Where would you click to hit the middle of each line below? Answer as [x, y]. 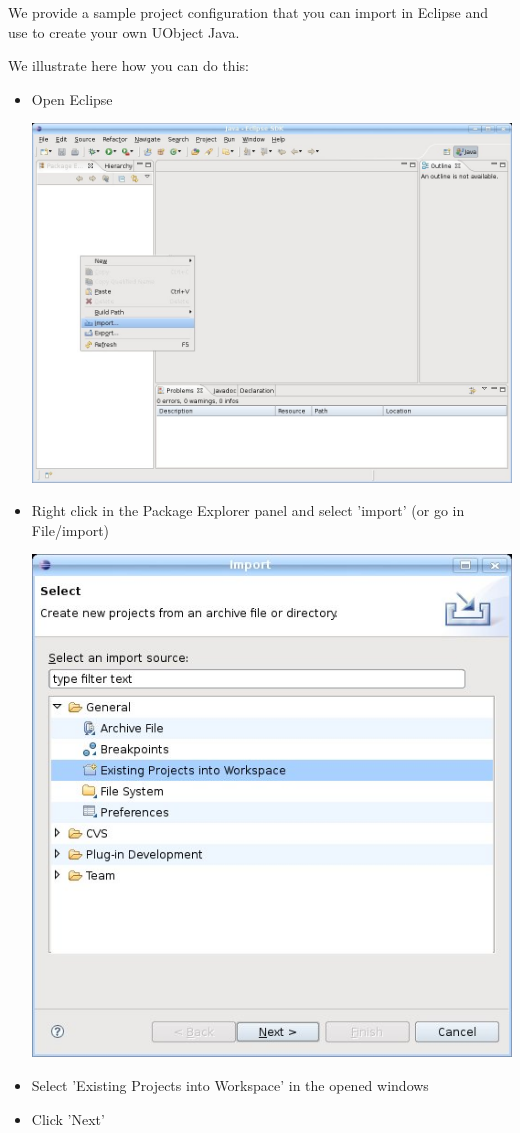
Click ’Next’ [68, 1118]
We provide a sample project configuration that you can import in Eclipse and [248, 12]
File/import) [70, 529]
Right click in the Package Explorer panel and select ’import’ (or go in [248, 510]
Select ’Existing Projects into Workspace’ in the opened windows [230, 1085]
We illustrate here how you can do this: [128, 65]
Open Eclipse [72, 98]
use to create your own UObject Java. [124, 31]
